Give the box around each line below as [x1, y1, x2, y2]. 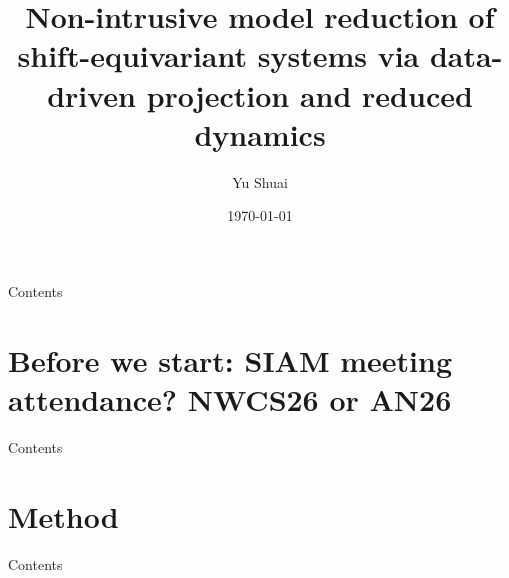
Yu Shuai [232, 171, 288, 192]
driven [47, 74, 136, 115]
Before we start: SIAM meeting [8, 339, 453, 380]
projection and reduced [146, 74, 473, 115]
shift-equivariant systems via [17, 35, 420, 76]
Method [8, 495, 119, 536]
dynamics [194, 113, 326, 154]
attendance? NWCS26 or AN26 [8, 378, 452, 419]
